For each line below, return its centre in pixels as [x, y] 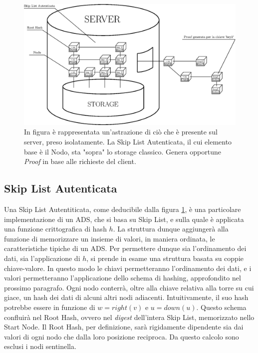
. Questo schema [221, 307]
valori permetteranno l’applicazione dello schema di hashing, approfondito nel [123, 278]
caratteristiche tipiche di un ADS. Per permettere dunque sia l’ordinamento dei [125, 248]
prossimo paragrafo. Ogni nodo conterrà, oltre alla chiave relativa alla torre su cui [129, 287]
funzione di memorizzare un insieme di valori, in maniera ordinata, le [110, 238]
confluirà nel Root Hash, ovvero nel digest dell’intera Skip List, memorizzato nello [129, 317]
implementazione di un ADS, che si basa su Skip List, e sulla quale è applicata [124, 219]
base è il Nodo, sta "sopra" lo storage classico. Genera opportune [123, 151]
